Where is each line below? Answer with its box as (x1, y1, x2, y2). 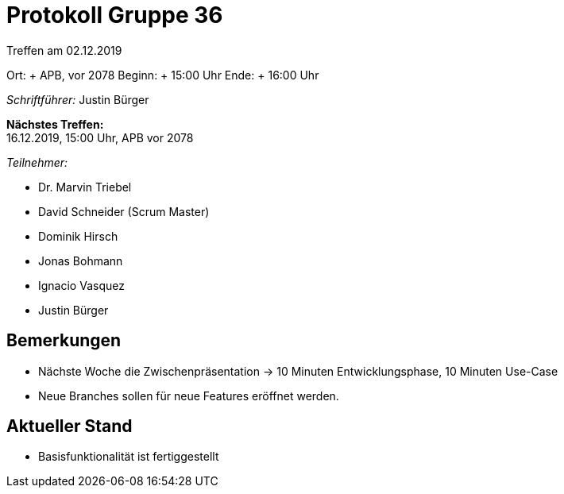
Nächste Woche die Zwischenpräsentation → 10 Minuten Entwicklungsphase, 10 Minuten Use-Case (38, 364, 558, 378)
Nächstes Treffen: (6, 117, 104, 131)
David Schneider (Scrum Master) (38, 204, 210, 218)
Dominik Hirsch (38, 229, 118, 243)
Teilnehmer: (6, 155, 68, 169)
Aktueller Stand (6, 416, 133, 437)
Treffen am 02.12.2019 (6, 43, 122, 57)
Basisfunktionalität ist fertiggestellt (38, 450, 219, 464)
